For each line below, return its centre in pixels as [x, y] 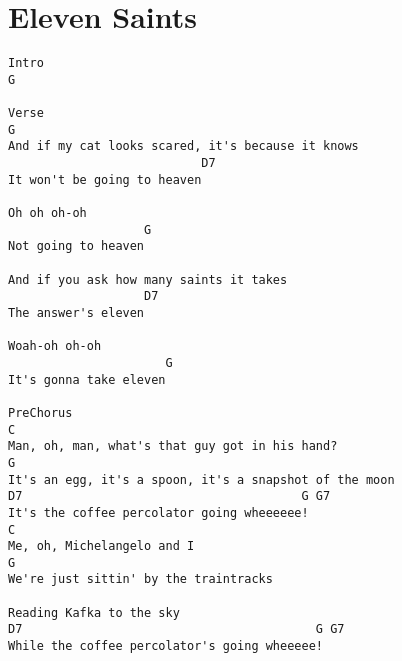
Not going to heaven [76, 246]
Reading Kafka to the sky [94, 612]
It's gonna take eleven [87, 379]
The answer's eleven [76, 312]
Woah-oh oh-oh [55, 346]
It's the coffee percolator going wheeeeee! [158, 512]
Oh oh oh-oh [47, 213]
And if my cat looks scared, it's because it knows [183, 146]
